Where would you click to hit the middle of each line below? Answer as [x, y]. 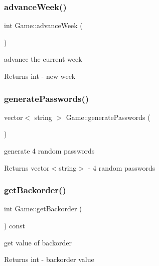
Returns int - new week [40, 76]
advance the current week [43, 59]
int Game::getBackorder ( [43, 209]
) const [15, 225]
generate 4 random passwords [49, 151]
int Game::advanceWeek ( [43, 25]
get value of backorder [38, 242]
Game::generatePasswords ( [108, 117]
